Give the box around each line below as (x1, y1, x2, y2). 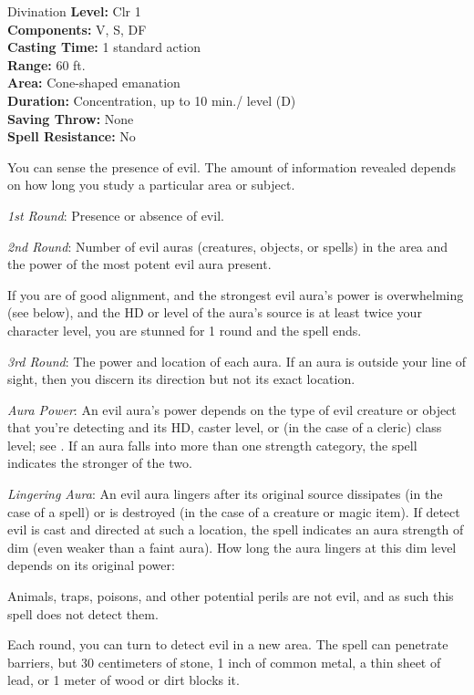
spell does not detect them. (7, 604, 159, 623)
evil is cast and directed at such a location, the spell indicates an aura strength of (7, 520, 464, 539)
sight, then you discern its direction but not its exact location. (7, 369, 355, 389)
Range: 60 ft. (7, 55, 86, 74)
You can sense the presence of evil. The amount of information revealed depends (7, 157, 456, 176)
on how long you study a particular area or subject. (7, 175, 295, 194)
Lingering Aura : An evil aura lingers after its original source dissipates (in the (7, 484, 443, 503)
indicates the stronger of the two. (7, 453, 192, 472)
